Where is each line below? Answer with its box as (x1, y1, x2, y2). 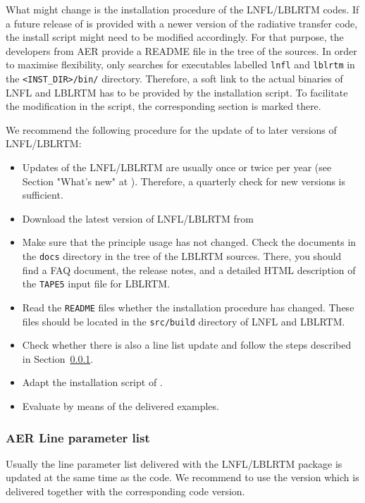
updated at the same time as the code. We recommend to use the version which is (6, 470, 359, 485)
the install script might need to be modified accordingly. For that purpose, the (6, 30, 344, 44)
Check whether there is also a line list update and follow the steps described (22, 337, 352, 352)
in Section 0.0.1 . (22, 351, 94, 366)
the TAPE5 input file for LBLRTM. (22, 276, 171, 291)
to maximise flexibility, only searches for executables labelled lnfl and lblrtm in (6, 57, 355, 72)
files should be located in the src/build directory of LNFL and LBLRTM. (22, 313, 345, 328)
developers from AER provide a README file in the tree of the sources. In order (6, 43, 357, 58)
